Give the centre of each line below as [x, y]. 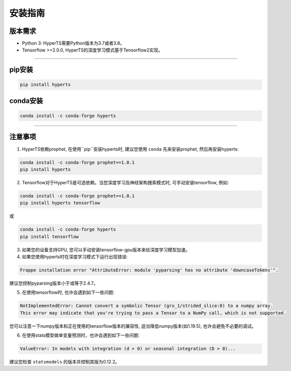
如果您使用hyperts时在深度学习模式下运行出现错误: [75, 257]
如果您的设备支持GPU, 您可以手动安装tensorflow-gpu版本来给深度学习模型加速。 [106, 249]
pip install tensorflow [50, 236]
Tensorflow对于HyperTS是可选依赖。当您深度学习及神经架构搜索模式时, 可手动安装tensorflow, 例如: [126, 182]
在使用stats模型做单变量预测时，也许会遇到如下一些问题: [81, 335]
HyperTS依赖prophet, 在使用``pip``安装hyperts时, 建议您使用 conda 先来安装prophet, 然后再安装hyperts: [130, 149]
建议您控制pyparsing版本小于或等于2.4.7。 [54, 283]
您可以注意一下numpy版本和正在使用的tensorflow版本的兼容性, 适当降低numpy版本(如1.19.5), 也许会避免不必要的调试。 [133, 326]
